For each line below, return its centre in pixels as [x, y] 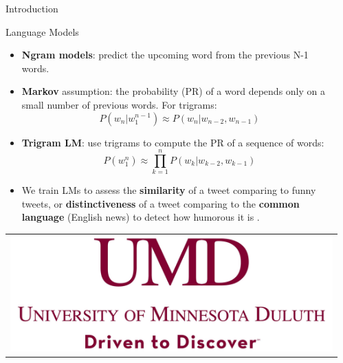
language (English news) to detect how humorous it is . [141, 217]
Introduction [32, 8]
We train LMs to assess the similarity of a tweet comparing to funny [169, 190]
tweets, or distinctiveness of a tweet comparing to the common [161, 203]
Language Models [42, 31]
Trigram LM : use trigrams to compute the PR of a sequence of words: [173, 142]
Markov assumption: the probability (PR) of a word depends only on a [173, 91]
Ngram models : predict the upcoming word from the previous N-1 [165, 55]
